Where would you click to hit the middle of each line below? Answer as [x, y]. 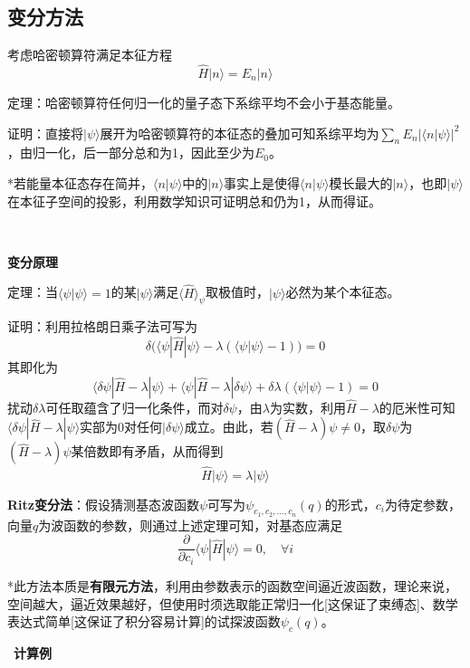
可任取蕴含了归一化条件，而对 [134, 407]
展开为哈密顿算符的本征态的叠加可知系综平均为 [240, 133]
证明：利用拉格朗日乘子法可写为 [102, 326]
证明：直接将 [45, 133]
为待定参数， [422, 504]
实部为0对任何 [121, 427]
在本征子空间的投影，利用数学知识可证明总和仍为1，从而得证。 [194, 200]
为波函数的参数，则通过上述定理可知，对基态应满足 [191, 525]
